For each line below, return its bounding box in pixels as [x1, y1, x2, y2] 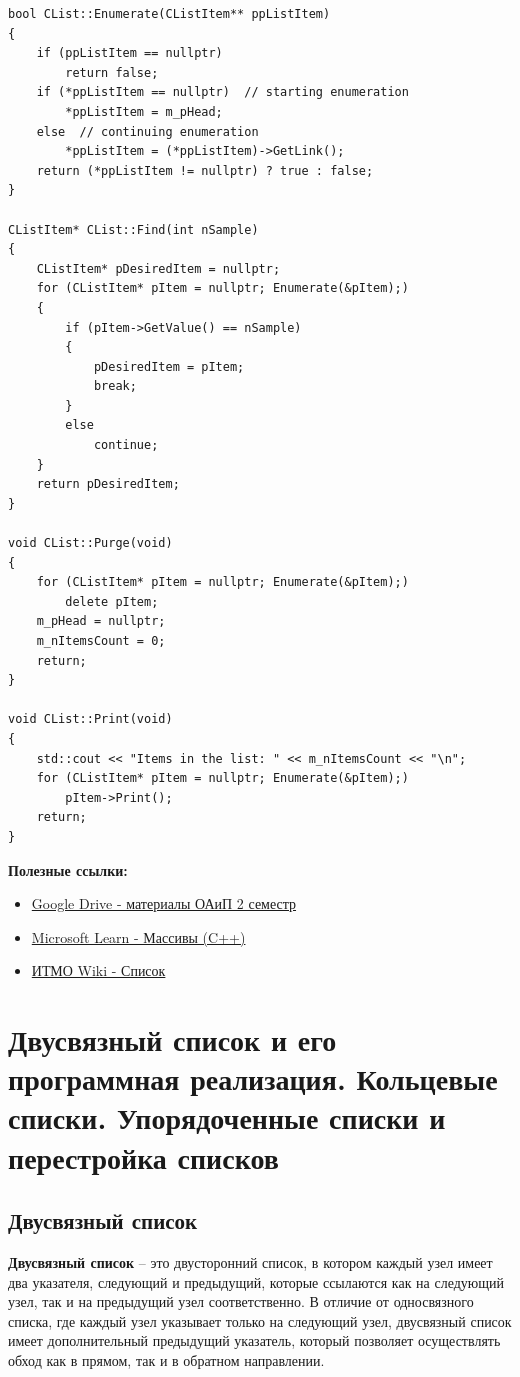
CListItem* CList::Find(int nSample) [8, 222, 259, 237]
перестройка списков [8, 1136, 279, 1177]
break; [93, 379, 137, 394]
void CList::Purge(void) [8, 536, 173, 551]
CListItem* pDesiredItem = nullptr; [36, 261, 281, 276]
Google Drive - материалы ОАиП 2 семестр [31, 893, 297, 914]
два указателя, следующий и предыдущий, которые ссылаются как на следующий [8, 1271, 505, 1292]
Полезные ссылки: [8, 859, 128, 880]
